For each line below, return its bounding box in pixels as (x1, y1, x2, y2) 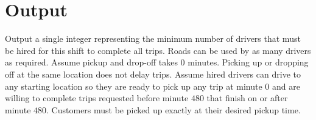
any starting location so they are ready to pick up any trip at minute (5, 79, 262, 92)
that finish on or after (206, 92, 288, 104)
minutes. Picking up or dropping (188, 56, 309, 68)
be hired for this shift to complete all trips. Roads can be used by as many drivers (5, 44, 311, 56)
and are (272, 79, 300, 92)
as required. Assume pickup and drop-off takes (5, 56, 178, 68)
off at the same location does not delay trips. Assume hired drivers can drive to (5, 67, 301, 80)
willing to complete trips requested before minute (5, 92, 189, 104)
